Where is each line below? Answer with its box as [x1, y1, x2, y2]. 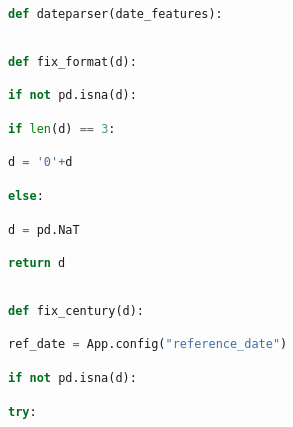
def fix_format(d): [8, 54, 137, 69]
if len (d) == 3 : [8, 121, 116, 136]
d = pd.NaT [8, 222, 80, 237]
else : [8, 188, 44, 203]
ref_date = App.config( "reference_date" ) [8, 337, 288, 352]
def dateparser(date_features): [8, 7, 223, 21]
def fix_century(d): [8, 303, 145, 318]
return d [8, 256, 66, 271]
